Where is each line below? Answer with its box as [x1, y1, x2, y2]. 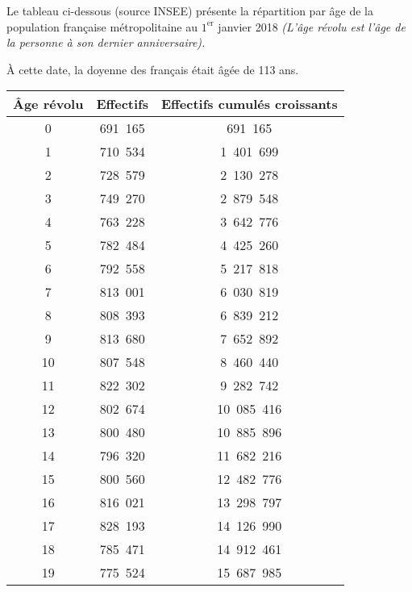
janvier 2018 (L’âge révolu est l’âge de [218, 18, 406, 35]
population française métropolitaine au [6, 18, 198, 35]
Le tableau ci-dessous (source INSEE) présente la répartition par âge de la [6, 2, 373, 19]
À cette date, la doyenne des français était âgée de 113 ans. [6, 60, 299, 77]
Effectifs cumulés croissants [161, 94, 338, 114]
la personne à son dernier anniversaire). [6, 34, 206, 51]
